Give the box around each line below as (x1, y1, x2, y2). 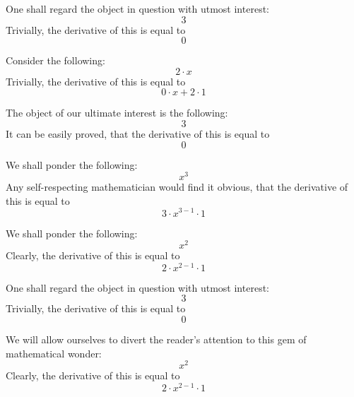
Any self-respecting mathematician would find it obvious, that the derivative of (6, 179, 348, 194)
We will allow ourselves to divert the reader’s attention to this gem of (6, 332, 307, 347)
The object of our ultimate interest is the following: (6, 105, 228, 120)
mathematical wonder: (6, 345, 102, 360)
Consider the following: (6, 53, 105, 68)
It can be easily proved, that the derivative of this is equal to (6, 126, 270, 141)
